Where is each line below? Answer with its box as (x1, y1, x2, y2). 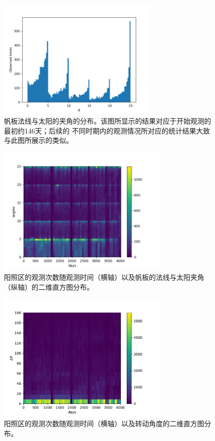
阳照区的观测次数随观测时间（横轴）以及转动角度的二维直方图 (4, 418, 204, 429)
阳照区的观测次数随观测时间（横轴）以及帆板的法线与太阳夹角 (4, 272, 204, 282)
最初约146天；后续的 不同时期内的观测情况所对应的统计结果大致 (4, 125, 210, 135)
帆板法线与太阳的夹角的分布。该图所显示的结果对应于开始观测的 (4, 116, 211, 126)
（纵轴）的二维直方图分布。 (4, 281, 94, 292)
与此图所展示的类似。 (4, 135, 73, 145)
